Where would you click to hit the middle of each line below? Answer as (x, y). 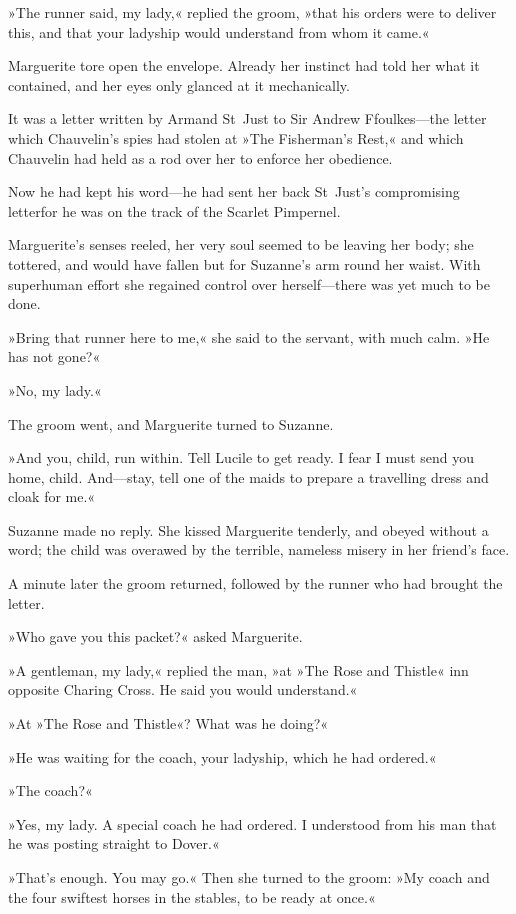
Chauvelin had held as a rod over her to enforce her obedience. (200, 157)
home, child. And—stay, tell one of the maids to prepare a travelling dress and (248, 476)
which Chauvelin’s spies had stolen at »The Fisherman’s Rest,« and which (236, 137)
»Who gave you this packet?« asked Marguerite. (155, 636)
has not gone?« (54, 356)
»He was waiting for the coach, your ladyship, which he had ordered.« (222, 756)
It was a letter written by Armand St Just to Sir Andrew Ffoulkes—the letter (247, 118)
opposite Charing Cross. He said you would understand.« (183, 689)
